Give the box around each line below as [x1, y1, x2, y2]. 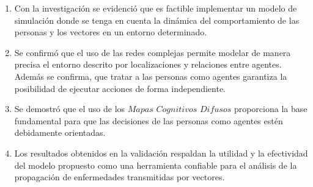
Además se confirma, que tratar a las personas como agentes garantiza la [14, 69, 287, 82]
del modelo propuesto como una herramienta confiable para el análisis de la [14, 158, 297, 171]
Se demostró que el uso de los [14, 102, 125, 115]
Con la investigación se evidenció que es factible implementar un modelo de [14, 2, 297, 14]
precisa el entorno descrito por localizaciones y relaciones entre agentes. [14, 58, 282, 71]
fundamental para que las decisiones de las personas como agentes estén [14, 114, 283, 127]
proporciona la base [234, 102, 307, 115]
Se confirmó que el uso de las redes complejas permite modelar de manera [14, 46, 291, 58]
